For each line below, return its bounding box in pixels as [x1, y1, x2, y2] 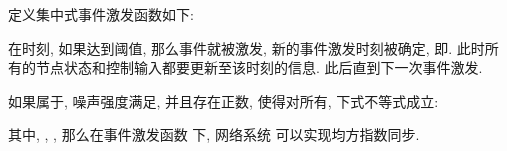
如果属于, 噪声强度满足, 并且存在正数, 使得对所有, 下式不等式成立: [8, 90, 439, 111]
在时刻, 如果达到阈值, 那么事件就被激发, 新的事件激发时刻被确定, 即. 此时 [8, 37, 485, 58]
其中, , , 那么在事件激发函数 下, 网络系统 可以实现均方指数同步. [8, 124, 420, 145]
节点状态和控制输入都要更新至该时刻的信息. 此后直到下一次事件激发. [35, 57, 483, 78]
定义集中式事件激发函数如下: [8, 4, 194, 24]
